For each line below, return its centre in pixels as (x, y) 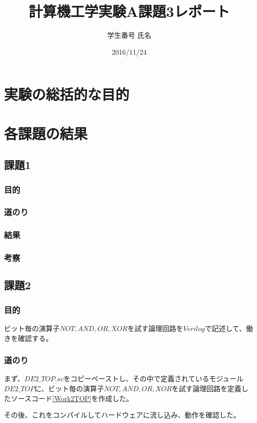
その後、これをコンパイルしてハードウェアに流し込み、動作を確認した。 (122, 415)
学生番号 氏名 (129, 35)
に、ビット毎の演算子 (69, 388)
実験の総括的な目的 (67, 94)
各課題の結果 (46, 133)
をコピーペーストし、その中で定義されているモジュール (153, 379)
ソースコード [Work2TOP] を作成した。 (72, 398)
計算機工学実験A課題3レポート (129, 11)
